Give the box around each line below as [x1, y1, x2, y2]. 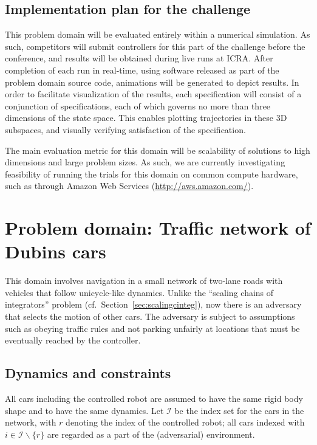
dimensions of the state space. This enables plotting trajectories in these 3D [5, 111, 287, 124]
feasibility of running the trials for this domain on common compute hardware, [5, 167, 298, 180]
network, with [5, 416, 56, 429]
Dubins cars [5, 239, 106, 264]
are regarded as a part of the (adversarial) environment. [47, 427, 255, 440]
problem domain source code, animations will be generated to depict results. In [5, 75, 299, 88]
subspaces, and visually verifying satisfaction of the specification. [5, 123, 246, 136]
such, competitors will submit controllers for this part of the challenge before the [5, 40, 305, 52]
